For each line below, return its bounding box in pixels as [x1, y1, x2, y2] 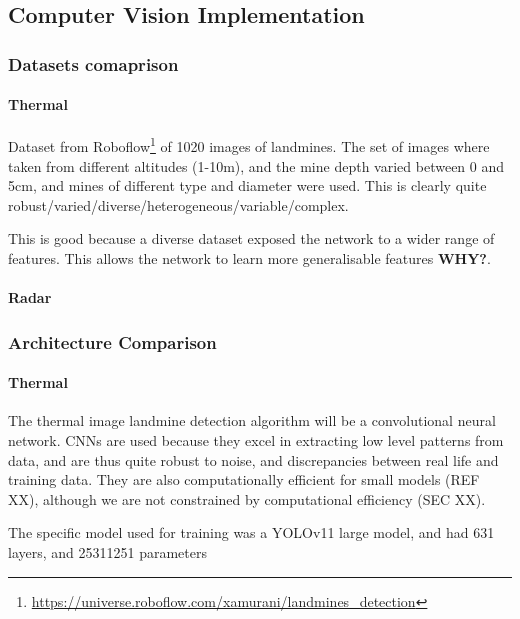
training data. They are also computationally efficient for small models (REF [8, 469, 480, 490]
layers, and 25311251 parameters [8, 542, 207, 563]
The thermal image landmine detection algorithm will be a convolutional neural [8, 410, 496, 431]
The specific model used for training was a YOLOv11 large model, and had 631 [8, 522, 495, 543]
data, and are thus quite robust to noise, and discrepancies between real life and [8, 449, 499, 470]
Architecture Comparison [8, 329, 217, 354]
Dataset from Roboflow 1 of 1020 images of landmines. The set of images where [8, 133, 490, 157]
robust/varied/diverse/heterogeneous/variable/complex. [8, 194, 349, 215]
